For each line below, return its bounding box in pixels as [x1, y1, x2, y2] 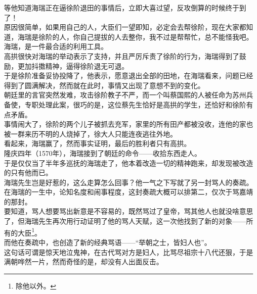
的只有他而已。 [4, 167, 52, 178]
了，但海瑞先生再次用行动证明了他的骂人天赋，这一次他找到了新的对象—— [4, 216, 246, 226]
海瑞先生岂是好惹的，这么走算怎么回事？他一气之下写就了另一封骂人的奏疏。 [4, 177, 253, 187]
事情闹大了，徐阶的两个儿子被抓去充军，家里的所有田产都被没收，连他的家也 [4, 119, 253, 129]
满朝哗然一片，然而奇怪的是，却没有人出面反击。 [4, 256, 163, 267]
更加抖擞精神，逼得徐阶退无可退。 [17, 60, 128, 71]
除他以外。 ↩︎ [15, 280, 56, 291]
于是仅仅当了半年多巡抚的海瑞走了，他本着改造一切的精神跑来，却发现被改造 [4, 157, 253, 168]
